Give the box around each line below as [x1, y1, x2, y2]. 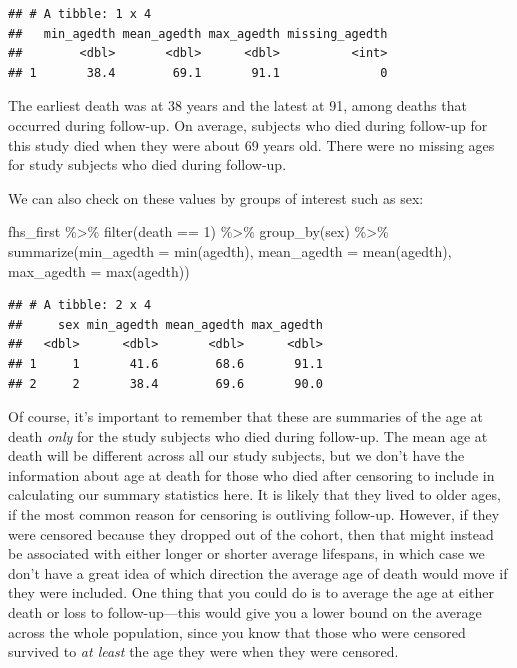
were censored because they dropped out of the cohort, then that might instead [8, 523, 494, 544]
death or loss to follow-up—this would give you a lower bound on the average [8, 602, 482, 623]
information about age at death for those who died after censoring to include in [8, 464, 495, 485]
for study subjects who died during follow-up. [8, 154, 287, 175]
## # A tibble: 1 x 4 [8, 7, 152, 21]
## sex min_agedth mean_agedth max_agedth [8, 317, 323, 332]
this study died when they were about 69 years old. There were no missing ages [8, 134, 495, 155]
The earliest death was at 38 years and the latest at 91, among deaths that [8, 95, 467, 116]
